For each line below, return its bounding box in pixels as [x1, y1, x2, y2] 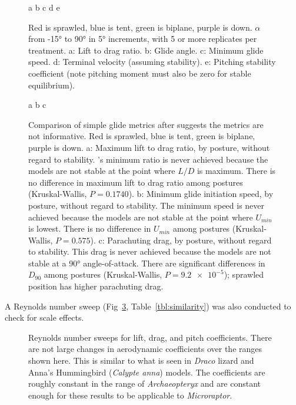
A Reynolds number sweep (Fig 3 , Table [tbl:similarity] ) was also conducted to [5, 299, 291, 312]
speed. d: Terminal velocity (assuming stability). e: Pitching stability [28, 55, 276, 68]
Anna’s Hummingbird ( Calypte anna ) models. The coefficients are [28, 366, 265, 378]
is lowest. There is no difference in [28, 222, 151, 235]
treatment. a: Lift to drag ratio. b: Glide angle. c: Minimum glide [28, 44, 264, 56]
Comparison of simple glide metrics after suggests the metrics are [28, 118, 264, 130]
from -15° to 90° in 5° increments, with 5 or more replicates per [28, 32, 257, 45]
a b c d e [28, 1, 60, 13]
